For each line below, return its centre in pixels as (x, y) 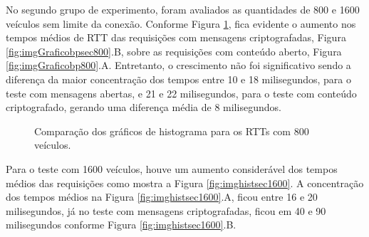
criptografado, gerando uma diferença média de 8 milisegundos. (144, 107)
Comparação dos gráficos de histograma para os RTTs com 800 (172, 131)
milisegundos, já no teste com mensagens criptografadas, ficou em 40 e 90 (166, 210)
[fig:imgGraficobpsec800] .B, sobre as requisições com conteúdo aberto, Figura (174, 51)
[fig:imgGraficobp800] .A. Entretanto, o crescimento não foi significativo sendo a (178, 65)
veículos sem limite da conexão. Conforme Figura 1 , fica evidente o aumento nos (181, 23)
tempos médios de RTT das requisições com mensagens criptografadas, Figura (176, 37)
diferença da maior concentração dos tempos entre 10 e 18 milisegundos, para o (179, 79)
